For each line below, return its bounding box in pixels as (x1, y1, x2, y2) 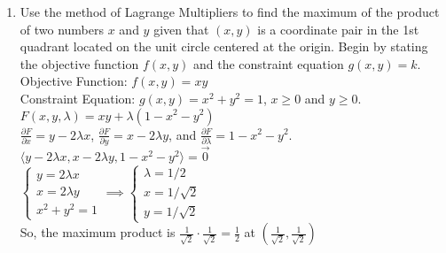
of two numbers (20, 19, 105, 38)
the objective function (20, 54, 139, 73)
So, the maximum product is (20, 223, 176, 241)
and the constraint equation (193, 54, 344, 73)
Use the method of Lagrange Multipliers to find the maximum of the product (20, 3, 440, 20)
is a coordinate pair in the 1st (257, 19, 419, 38)
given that (153, 19, 209, 38)
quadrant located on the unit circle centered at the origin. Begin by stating (20, 37, 428, 56)
